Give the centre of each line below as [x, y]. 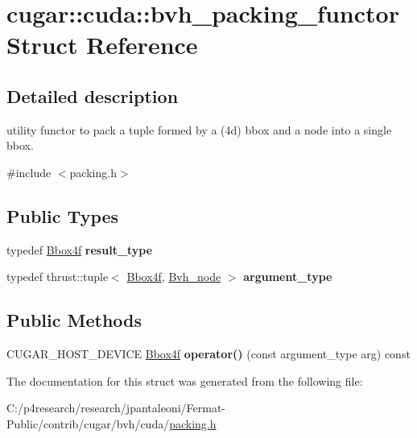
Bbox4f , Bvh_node [174, 277]
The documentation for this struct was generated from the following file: [185, 380]
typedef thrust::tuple [58, 277]
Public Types [63, 215]
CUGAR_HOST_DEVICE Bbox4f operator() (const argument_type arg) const [208, 354]
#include [29, 172]
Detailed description [93, 95]
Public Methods [74, 320]
